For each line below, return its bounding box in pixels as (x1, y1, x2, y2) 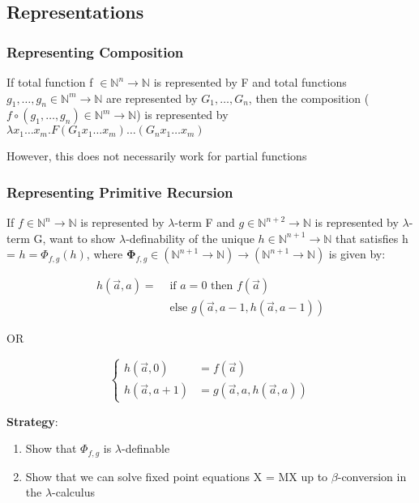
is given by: (328, 245, 386, 262)
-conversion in (337, 467, 407, 484)
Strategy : (6, 412, 58, 429)
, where (86, 245, 123, 262)
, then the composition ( (248, 89, 370, 106)
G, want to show (33, 229, 116, 246)
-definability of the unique (126, 229, 254, 246)
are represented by (106, 89, 198, 106)
